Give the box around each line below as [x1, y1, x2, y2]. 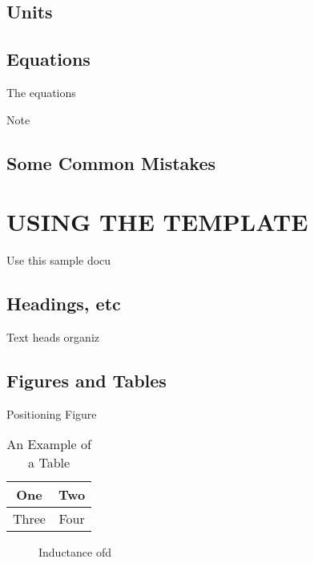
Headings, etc [6, 291, 121, 316]
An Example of [6, 435, 91, 454]
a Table [28, 453, 70, 472]
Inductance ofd [38, 544, 112, 561]
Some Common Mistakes [6, 150, 215, 175]
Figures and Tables [6, 367, 167, 392]
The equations [6, 83, 76, 100]
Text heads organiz [6, 328, 100, 345]
